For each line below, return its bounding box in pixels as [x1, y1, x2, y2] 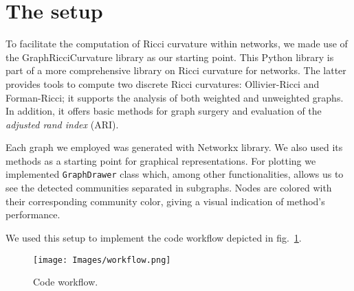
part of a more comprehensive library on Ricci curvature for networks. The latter [5, 63, 346, 78]
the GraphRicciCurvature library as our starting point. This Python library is [5, 49, 334, 64]
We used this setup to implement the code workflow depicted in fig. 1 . [5, 230, 302, 244]
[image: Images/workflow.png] [33, 255, 171, 265]
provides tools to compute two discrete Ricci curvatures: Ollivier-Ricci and [5, 76, 320, 91]
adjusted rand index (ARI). [5, 117, 119, 131]
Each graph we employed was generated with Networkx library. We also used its [5, 140, 343, 154]
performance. [5, 207, 60, 222]
